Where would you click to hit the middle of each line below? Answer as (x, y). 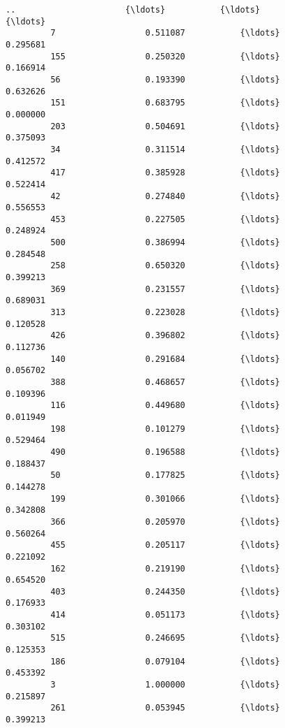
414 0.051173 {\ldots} (165, 615)
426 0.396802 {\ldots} (165, 336)
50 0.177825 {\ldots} (165, 475)
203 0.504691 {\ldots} (165, 126)
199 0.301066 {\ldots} (165, 498)
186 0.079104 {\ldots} (165, 661)
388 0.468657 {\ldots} (165, 382)
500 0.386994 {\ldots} (165, 243)
